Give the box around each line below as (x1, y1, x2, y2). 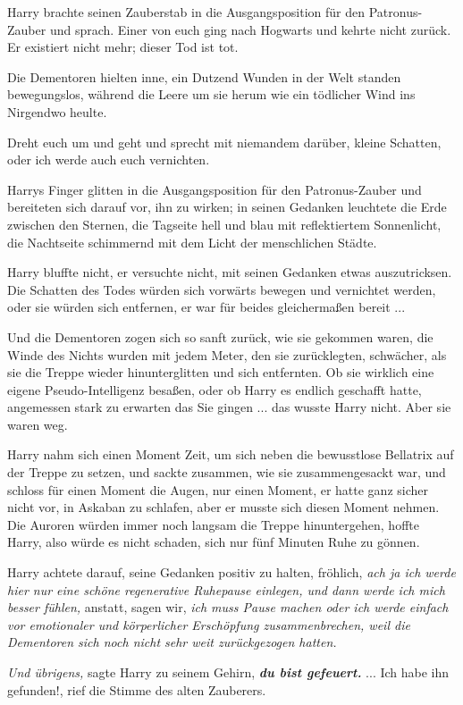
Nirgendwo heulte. (7, 102, 107, 121)
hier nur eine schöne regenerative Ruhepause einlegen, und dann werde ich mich (7, 580, 445, 599)
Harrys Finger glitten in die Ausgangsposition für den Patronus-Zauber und (7, 180, 422, 198)
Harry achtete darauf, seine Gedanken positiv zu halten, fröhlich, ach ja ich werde (7, 563, 456, 582)
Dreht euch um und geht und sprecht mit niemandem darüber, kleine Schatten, (7, 132, 442, 151)
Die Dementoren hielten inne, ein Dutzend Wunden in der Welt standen (7, 67, 401, 86)
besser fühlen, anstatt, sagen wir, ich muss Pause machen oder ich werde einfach (7, 598, 449, 617)
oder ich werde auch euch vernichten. (7, 150, 210, 169)
